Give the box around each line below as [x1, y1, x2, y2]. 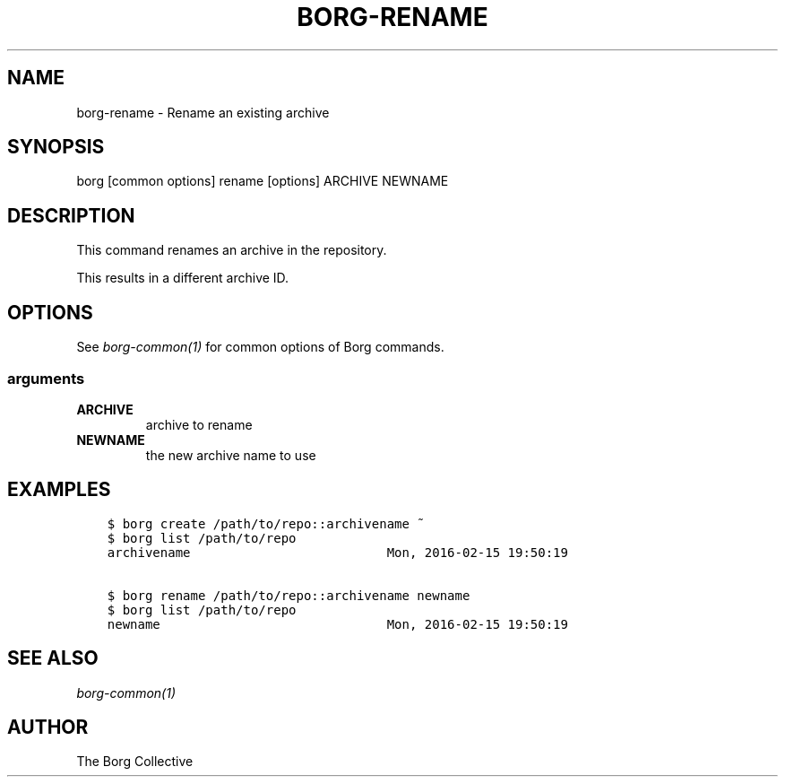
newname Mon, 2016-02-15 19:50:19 [107, 616, 568, 632]
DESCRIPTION [7, 204, 135, 227]
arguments [7, 369, 85, 388]
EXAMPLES [7, 478, 111, 501]
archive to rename [145, 416, 253, 432]
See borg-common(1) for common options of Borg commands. [76, 339, 444, 355]
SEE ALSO [7, 647, 99, 670]
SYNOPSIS [7, 135, 105, 159]
